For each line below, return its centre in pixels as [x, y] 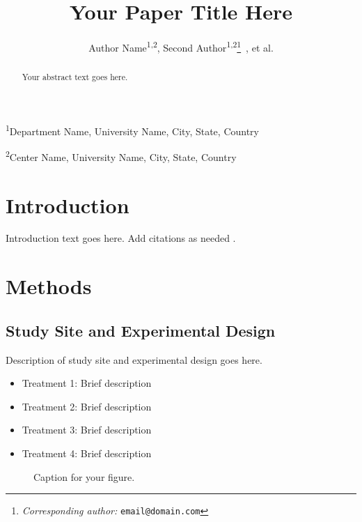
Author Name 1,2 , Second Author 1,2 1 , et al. [181, 46]
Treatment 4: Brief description [87, 453]
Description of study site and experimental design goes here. [134, 359]
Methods [49, 286]
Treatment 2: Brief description [87, 406]
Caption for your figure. [84, 476]
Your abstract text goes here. [75, 77]
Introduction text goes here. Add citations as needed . [121, 238]
